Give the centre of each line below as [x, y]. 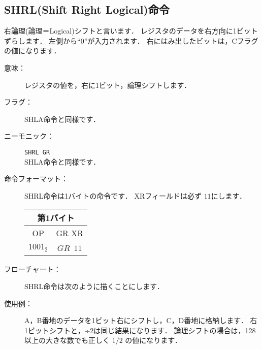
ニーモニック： [29, 136]
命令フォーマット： [36, 179]
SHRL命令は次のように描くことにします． [94, 286]
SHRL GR [37, 152]
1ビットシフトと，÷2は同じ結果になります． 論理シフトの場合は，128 [140, 330]
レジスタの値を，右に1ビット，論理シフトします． [108, 85]
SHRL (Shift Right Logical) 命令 [87, 9]
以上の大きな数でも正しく [67, 340]
